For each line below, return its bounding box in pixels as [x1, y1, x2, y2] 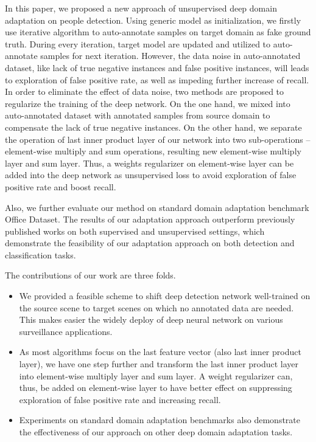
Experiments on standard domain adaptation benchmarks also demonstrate [19, 413, 301, 426]
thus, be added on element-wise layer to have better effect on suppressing [19, 381, 292, 394]
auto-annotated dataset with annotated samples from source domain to [5, 109, 270, 122]
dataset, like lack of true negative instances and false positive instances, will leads [5, 61, 309, 74]
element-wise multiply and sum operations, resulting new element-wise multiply [5, 145, 301, 157]
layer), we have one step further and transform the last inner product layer [19, 357, 299, 370]
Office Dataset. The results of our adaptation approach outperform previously [5, 213, 295, 226]
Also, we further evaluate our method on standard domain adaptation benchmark [5, 201, 309, 213]
